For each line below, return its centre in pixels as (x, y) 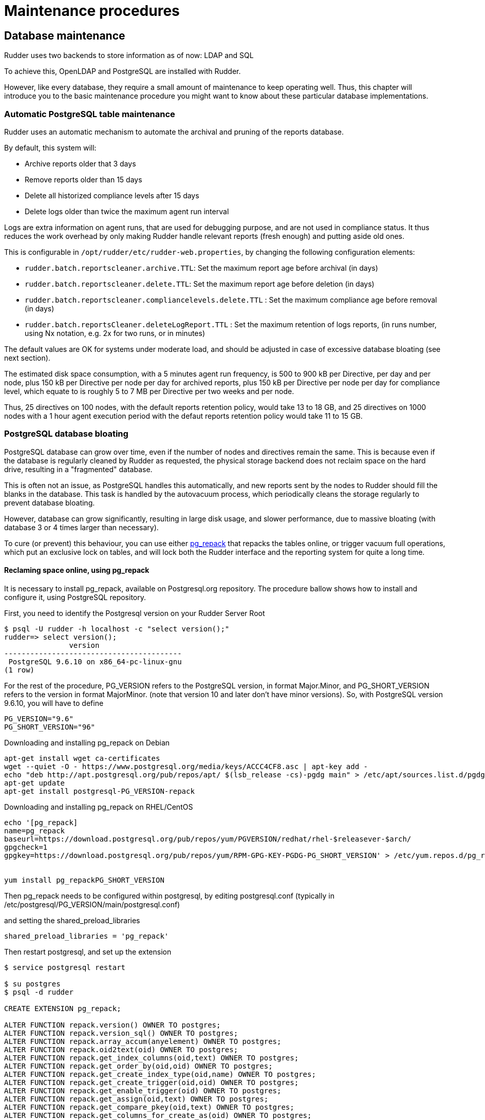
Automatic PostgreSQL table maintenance (90, 114)
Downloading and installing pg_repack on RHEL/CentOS (99, 807)
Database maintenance (65, 35)
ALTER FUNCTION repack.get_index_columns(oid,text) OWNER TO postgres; (152, 1058)
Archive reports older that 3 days (80, 163)
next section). (27, 358)
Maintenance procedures (92, 11)
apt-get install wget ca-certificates (82, 758)
